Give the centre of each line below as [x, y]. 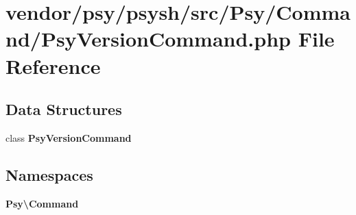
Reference [53, 65]
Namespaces [49, 174]
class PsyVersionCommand [69, 137]
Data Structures [64, 109]
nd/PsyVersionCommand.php [148, 39]
